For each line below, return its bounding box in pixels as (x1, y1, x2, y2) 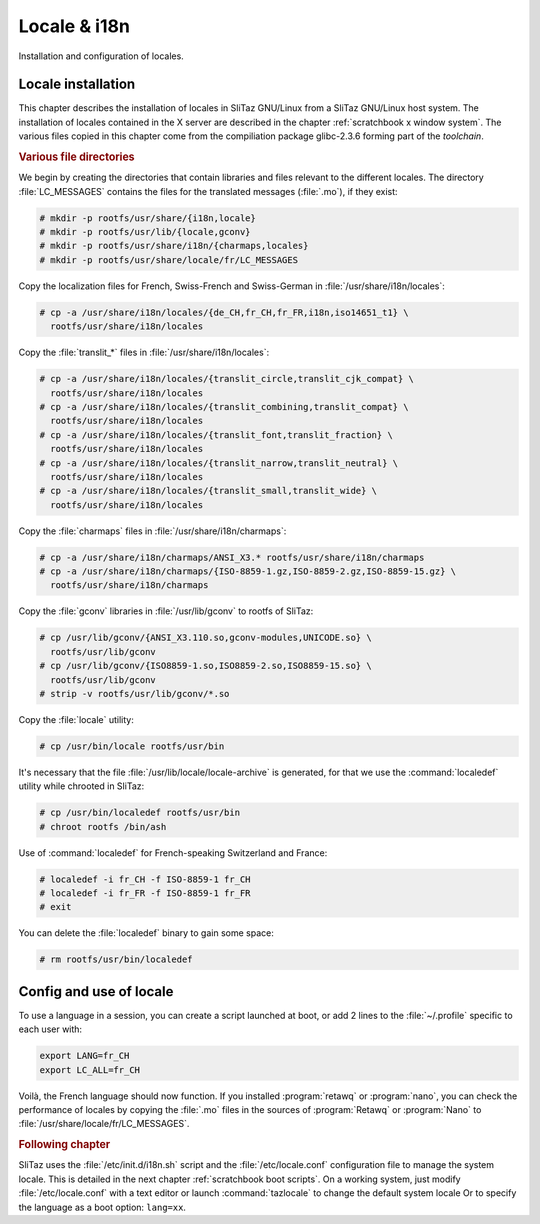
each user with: (18, 1023, 83, 1035)
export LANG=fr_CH (39, 1050, 130, 1062)
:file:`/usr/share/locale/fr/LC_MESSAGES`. (18, 1118, 190, 1130)
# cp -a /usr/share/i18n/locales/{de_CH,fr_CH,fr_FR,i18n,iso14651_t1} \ (39, 306, 409, 318)
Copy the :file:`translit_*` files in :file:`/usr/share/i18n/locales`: (18, 346, 270, 359)
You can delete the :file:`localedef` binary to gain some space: (18, 927, 274, 939)
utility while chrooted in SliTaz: (18, 780, 145, 792)
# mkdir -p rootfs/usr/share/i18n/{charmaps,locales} (39, 240, 309, 252)
